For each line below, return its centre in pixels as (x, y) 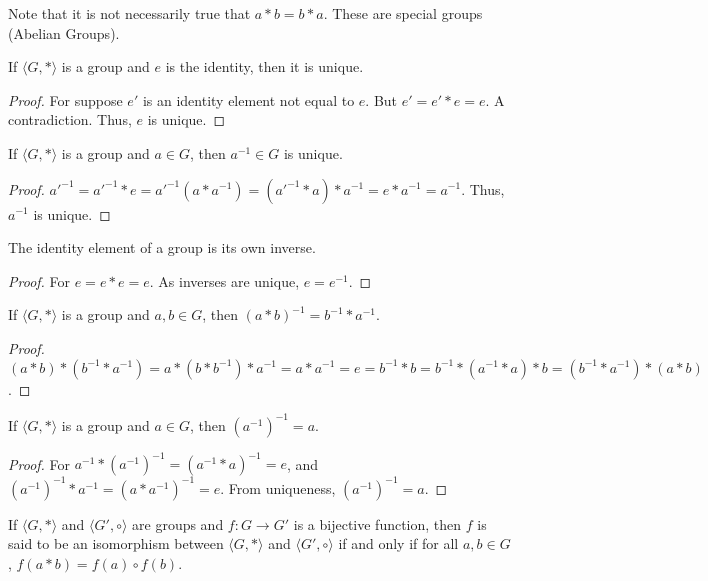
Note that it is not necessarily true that (129, 13)
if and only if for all (398, 543)
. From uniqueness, (278, 487)
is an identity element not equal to (248, 99)
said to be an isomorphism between (116, 543)
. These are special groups (403, 13)
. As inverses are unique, (224, 280)
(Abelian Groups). (64, 32)
